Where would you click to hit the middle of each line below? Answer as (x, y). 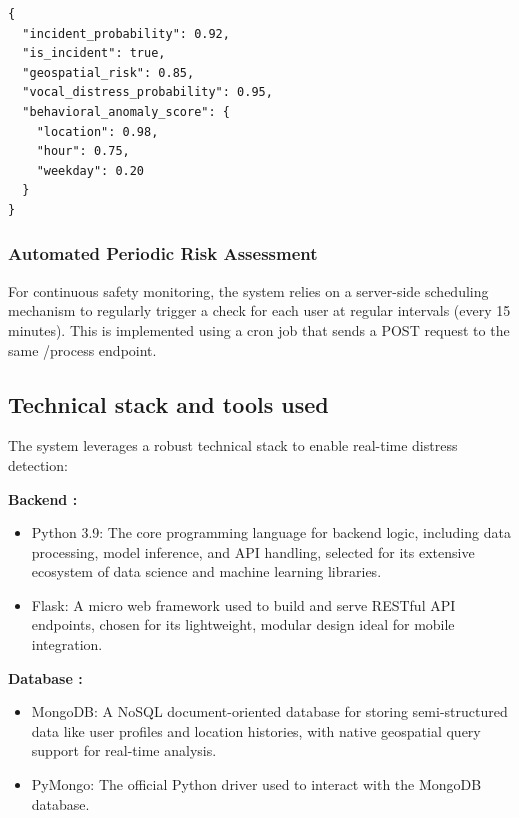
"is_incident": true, (94, 53)
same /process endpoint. (82, 349)
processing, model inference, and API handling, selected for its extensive (253, 551)
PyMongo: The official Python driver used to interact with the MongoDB (256, 784)
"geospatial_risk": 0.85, (108, 72)
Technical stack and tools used (168, 403)
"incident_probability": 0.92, (126, 33)
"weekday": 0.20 (90, 170)
